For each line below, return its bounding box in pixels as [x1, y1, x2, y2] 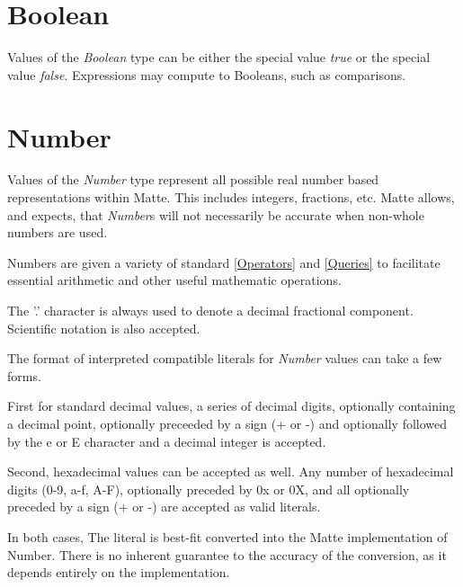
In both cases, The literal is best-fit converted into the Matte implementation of [7, 527, 448, 546]
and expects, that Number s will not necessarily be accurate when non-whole [7, 205, 424, 224]
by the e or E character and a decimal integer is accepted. [7, 431, 326, 450]
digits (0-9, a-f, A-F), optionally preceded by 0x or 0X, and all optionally [7, 479, 410, 498]
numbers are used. [7, 223, 108, 242]
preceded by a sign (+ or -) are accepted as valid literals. [7, 497, 321, 516]
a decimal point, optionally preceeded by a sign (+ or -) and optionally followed [7, 414, 448, 432]
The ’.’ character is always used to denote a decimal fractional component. [7, 301, 414, 319]
